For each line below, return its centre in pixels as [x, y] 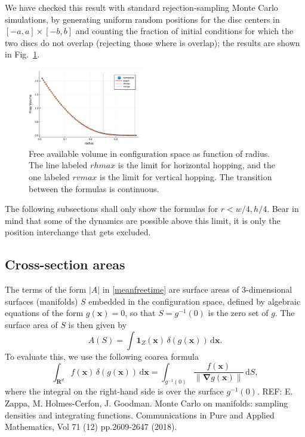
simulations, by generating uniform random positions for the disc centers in [142, 19]
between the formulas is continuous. [94, 188]
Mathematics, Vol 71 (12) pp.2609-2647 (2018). [91, 427]
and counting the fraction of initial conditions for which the [184, 31]
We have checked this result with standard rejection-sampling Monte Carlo [141, 7]
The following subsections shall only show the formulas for [112, 209]
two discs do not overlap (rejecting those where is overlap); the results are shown [152, 42]
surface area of [31, 324]
